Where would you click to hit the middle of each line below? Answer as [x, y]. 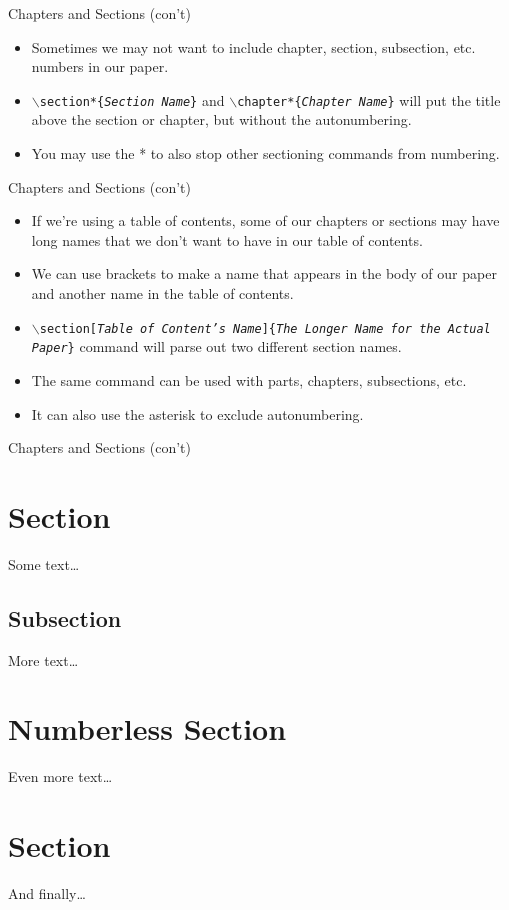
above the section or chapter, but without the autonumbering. [221, 119]
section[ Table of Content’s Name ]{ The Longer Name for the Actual [265, 328]
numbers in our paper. [100, 66]
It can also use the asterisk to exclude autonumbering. [197, 413]
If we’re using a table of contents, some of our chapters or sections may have [265, 220]
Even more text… [60, 776]
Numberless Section [147, 728]
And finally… [47, 893]
